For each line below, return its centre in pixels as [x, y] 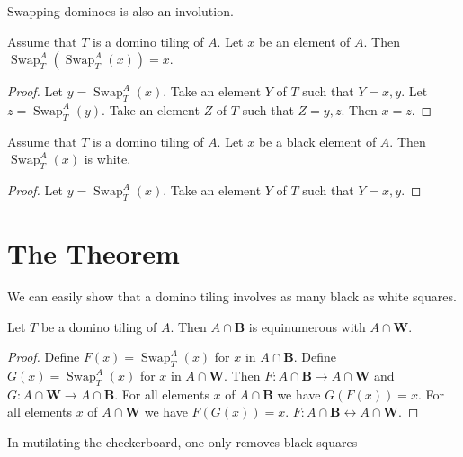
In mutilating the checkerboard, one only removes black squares [183, 442]
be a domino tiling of [99, 326]
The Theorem [93, 253]
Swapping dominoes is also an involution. [120, 11]
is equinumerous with [307, 326]
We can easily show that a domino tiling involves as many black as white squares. [232, 296]
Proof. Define [44, 357]
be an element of [304, 41]
